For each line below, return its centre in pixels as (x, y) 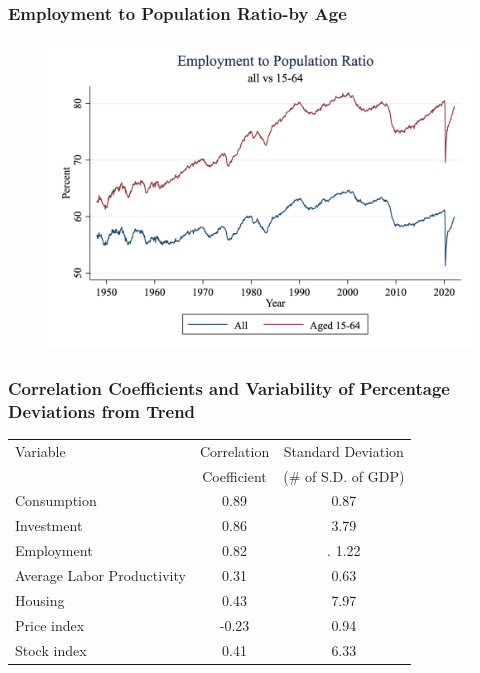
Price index (50, 624)
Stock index (51, 649)
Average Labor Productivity (100, 574)
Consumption (56, 500)
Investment (49, 525)
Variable (40, 450)
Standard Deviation (343, 450)
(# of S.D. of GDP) (344, 475)
